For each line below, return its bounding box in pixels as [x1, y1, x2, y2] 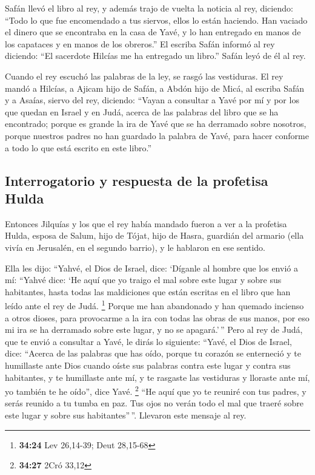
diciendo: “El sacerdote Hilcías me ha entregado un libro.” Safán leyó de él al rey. [5, 49, 306, 62]
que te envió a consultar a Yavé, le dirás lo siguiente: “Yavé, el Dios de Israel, [5, 335, 292, 347]
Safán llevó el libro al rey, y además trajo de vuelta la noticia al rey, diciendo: [5, 2, 293, 14]
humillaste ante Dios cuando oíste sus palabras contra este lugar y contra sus [5, 358, 291, 371]
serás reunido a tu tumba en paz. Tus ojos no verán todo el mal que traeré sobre [5, 397, 303, 409]
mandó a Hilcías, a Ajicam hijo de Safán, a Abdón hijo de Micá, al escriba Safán [5, 81, 305, 94]
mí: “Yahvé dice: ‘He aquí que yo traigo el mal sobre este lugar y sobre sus [5, 273, 282, 286]
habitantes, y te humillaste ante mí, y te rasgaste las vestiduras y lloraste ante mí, [5, 371, 310, 383]
